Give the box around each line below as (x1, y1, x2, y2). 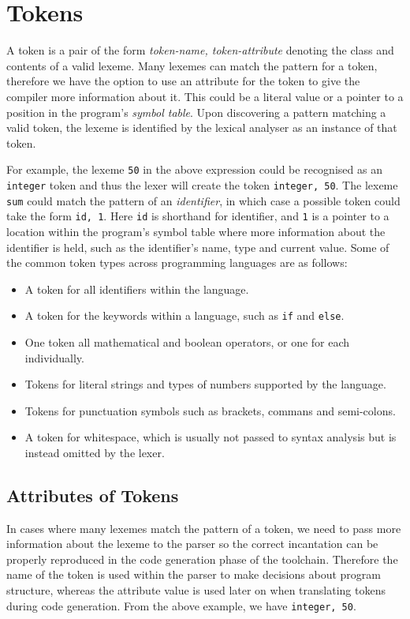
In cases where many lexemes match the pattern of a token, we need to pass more (6, 520, 401, 536)
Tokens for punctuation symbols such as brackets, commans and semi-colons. (24, 402, 396, 418)
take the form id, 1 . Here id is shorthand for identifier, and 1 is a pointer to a (6, 208, 389, 224)
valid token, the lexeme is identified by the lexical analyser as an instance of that (6, 119, 397, 136)
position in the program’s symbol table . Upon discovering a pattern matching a (6, 103, 386, 120)
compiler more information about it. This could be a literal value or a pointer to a (6, 88, 404, 104)
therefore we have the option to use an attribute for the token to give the (6, 73, 360, 89)
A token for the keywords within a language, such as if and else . (24, 307, 345, 324)
